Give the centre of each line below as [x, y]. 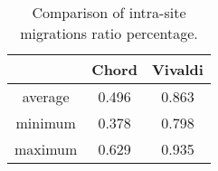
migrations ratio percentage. [109, 33]
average [46, 96]
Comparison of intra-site [109, 12]
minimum [46, 123]
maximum [46, 149]
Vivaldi [177, 69]
